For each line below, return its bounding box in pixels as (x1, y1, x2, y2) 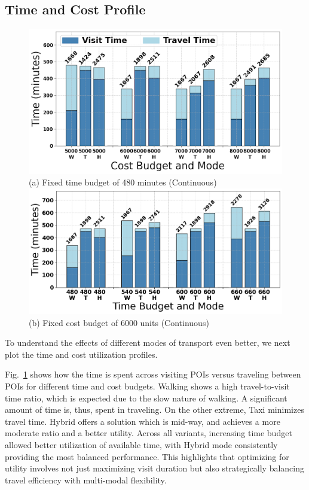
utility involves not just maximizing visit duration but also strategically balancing (5, 462, 305, 474)
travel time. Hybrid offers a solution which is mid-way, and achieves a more (5, 415, 280, 427)
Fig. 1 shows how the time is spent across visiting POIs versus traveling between (5, 368, 301, 381)
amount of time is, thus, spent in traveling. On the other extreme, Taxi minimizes (5, 403, 304, 416)
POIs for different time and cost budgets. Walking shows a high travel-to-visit (5, 380, 290, 392)
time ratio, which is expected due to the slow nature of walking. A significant (5, 391, 287, 404)
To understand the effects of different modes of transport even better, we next (5, 336, 290, 349)
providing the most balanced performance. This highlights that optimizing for (5, 450, 289, 462)
